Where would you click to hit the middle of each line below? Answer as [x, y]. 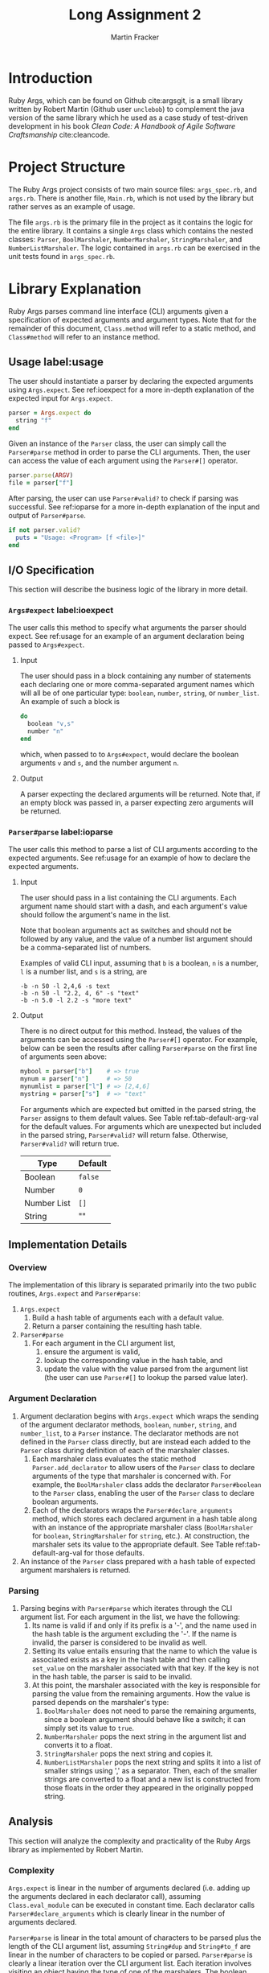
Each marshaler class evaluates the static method [114, 1459]
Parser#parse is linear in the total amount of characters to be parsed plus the [135, 1938]
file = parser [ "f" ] [41, 483]
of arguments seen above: [63, 1057]
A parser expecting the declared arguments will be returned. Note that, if [140, 793]
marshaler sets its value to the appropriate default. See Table [133, 1544]
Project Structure [67, 167]
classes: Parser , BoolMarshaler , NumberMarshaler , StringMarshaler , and [125, 239]
